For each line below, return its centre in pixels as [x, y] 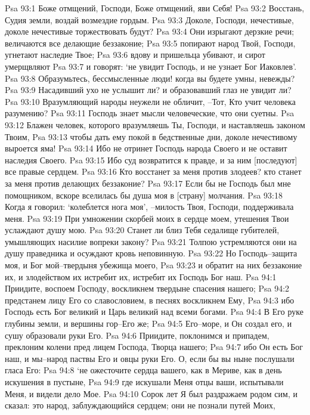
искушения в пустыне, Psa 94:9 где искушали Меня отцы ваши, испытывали [144, 382]
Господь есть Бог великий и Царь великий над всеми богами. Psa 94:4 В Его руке [154, 312]
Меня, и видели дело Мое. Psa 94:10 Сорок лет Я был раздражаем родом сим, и [151, 393]
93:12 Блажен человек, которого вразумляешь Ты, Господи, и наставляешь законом [155, 124]
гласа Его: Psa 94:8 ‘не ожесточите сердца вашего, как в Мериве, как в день [143, 370]
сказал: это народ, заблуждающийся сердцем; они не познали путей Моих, [140, 405]
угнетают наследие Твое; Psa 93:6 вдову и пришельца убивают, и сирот [135, 55]
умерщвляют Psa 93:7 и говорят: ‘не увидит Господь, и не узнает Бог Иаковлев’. [151, 66]
